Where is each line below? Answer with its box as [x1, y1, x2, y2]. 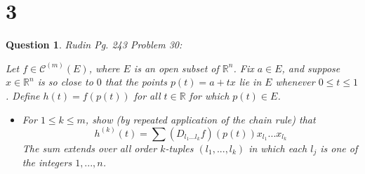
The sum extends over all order [22, 140, 157, 155]
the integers [22, 154, 72, 169]
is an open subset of [133, 60, 219, 75]
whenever [275, 74, 315, 89]
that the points [105, 74, 167, 89]
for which [189, 88, 230, 102]
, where [88, 60, 120, 75]
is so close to [37, 74, 93, 89]
